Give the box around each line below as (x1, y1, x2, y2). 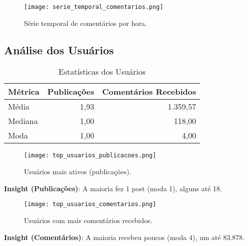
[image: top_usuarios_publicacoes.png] (24, 152, 156, 159)
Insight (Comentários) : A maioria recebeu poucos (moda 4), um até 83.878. (4, 232, 245, 242)
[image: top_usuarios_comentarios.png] (24, 201, 156, 208)
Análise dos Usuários (4, 42, 114, 57)
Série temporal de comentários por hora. (24, 17, 147, 28)
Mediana (8, 115, 38, 127)
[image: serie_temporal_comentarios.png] (24, 3, 164, 10)
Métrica (8, 86, 39, 98)
